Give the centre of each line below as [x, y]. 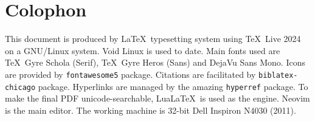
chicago [20, 87]
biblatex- [278, 75]
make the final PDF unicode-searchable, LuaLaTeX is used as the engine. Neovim [157, 98]
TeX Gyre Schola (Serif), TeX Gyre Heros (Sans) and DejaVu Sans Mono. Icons [155, 62]
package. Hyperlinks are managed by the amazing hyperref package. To [173, 86]
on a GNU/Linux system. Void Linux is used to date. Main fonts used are [143, 50]
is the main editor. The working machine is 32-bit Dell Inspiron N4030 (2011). [151, 110]
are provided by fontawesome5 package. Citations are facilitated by [130, 74]
